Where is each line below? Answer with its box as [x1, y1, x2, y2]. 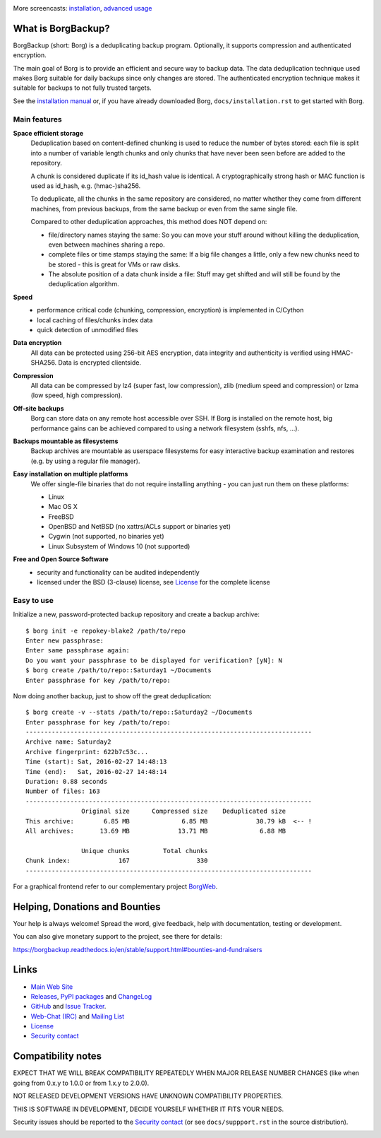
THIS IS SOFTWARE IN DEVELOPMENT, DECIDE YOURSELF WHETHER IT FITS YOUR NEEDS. [13, 1105, 284, 1113]
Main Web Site [30, 982, 73, 991]
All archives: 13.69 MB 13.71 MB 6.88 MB [25, 827, 286, 835]
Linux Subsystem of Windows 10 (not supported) [48, 541, 190, 551]
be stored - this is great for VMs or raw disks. [48, 260, 181, 269]
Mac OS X [48, 503, 78, 511]
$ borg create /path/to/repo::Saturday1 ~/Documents [25, 667, 212, 674]
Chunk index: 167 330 [25, 857, 208, 865]
